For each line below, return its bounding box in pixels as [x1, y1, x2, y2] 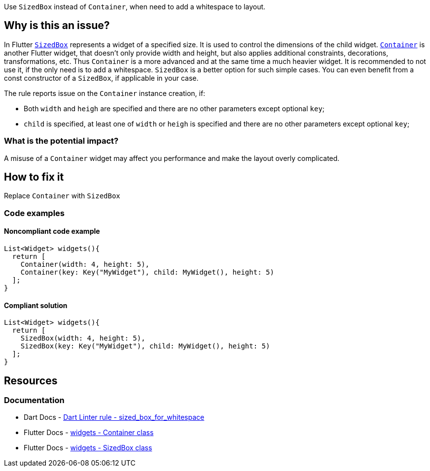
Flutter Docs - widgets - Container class [24, 428, 154, 437]
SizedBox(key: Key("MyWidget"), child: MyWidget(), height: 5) [20, 342, 270, 350]
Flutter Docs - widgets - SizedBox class [24, 443, 152, 452]
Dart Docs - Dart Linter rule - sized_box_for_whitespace [24, 413, 205, 422]
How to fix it [4, 171, 64, 184]
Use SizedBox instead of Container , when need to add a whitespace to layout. [4, 2, 266, 11]
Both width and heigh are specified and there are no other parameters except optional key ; [24, 104, 325, 113]
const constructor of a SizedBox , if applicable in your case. [4, 73, 199, 82]
